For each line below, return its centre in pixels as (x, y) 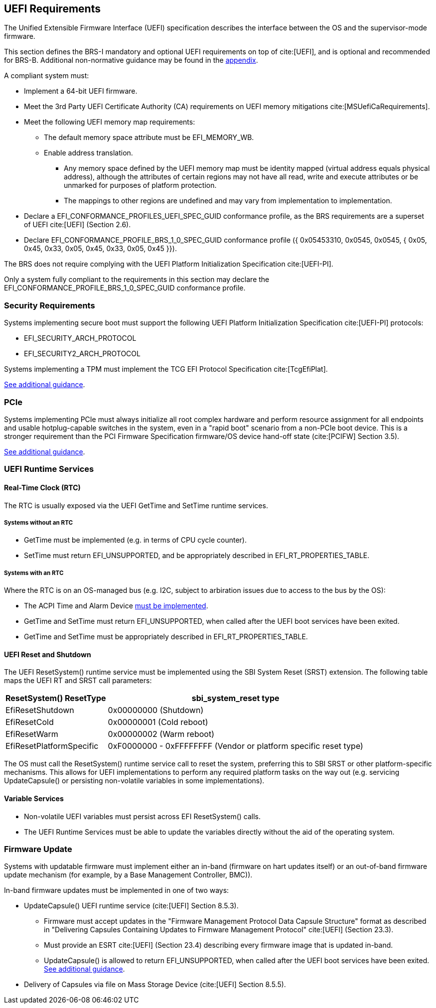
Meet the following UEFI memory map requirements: (110, 122)
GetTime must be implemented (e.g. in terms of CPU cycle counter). (136, 540)
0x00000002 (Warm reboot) (161, 734)
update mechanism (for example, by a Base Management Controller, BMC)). (128, 875)
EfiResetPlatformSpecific (52, 746)
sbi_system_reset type (235, 698)
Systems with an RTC (34, 573)
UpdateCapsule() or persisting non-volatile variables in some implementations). (134, 781)
